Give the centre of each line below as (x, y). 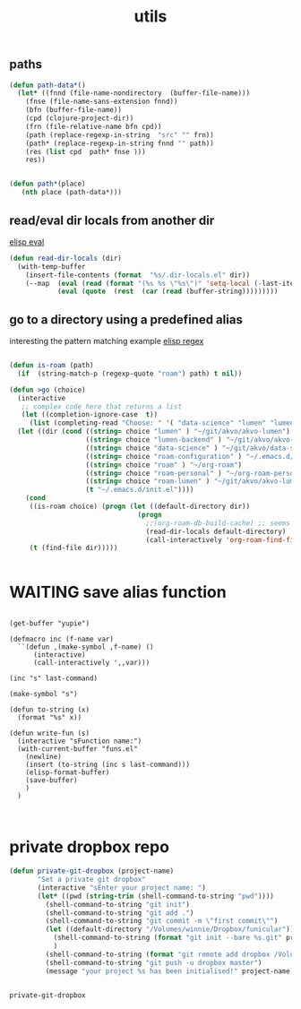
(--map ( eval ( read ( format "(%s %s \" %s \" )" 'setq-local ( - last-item (162, 283)
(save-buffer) (52, 780)
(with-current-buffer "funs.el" (78, 749)
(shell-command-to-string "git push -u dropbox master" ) (154, 962)
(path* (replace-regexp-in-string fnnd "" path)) (120, 143)
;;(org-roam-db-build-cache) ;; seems (218, 523)
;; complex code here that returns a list (101, 406)
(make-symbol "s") (43, 694)
